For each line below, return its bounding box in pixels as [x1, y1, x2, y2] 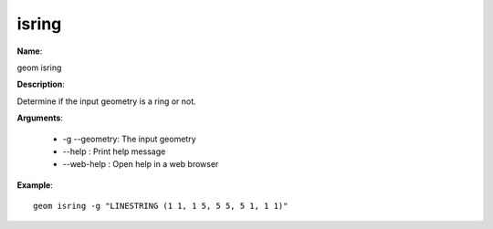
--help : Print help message [62, 146, 166, 157]
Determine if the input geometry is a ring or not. [16, 96, 196, 107]
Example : [16, 179, 54, 191]
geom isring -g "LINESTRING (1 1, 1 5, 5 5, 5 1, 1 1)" [33, 201, 288, 212]
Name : [16, 46, 43, 57]
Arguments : [16, 112, 64, 123]
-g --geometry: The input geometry [62, 133, 196, 144]
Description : [16, 78, 66, 90]
